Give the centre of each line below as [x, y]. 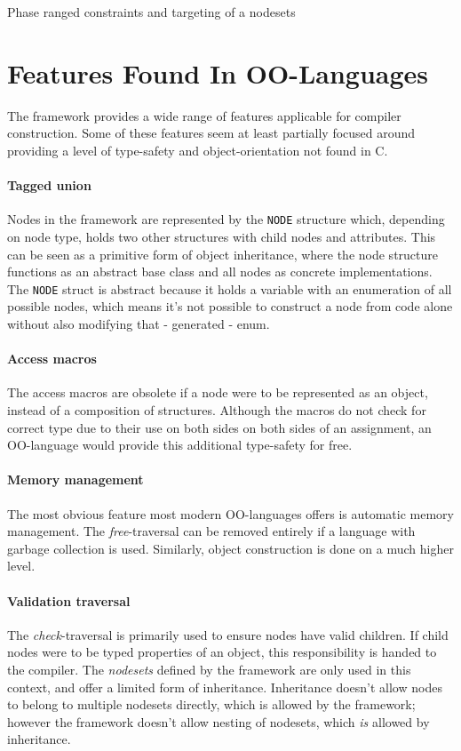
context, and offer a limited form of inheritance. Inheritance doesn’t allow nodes [225, 687]
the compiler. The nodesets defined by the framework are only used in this [209, 669]
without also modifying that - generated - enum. [139, 323]
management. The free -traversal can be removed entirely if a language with [211, 531]
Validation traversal [69, 600]
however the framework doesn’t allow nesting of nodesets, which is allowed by [219, 721]
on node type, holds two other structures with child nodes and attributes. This [222, 236]
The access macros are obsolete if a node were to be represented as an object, [218, 392]
